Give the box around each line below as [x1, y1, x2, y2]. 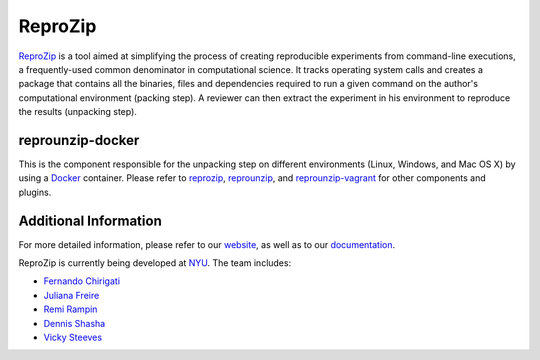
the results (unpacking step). [18, 106, 137, 118]
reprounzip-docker [18, 131, 140, 149]
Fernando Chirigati [43, 275, 120, 287]
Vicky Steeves [43, 331, 103, 344]
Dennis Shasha [43, 317, 106, 329]
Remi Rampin [43, 303, 98, 315]
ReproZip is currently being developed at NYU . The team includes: [18, 257, 292, 269]
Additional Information [18, 212, 162, 229]
